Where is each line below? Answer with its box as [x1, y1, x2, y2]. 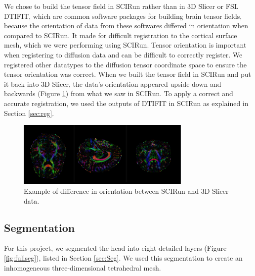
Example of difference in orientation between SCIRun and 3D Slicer [24, 185, 229, 196]
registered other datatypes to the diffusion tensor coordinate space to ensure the [4, 59, 247, 69]
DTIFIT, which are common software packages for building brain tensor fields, [4, 10, 242, 21]
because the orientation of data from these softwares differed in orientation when [4, 20, 248, 31]
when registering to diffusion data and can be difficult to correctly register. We [4, 49, 243, 59]
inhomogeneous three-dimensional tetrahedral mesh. [4, 262, 161, 273]
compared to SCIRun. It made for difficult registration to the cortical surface [4, 30, 237, 40]
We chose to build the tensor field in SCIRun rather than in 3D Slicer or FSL [4, 1, 239, 11]
